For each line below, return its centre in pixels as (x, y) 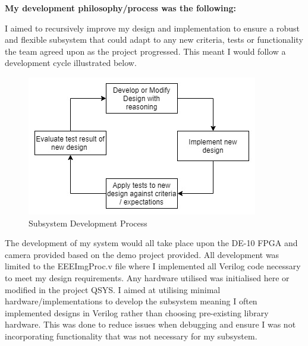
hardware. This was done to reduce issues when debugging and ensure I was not (150, 324)
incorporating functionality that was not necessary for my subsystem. (131, 336)
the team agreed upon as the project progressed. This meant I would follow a (145, 51)
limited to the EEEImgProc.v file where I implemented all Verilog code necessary (153, 266)
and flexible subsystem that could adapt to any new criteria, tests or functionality (154, 40)
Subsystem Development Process (88, 223)
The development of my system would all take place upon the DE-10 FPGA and (151, 243)
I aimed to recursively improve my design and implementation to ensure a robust (152, 28)
